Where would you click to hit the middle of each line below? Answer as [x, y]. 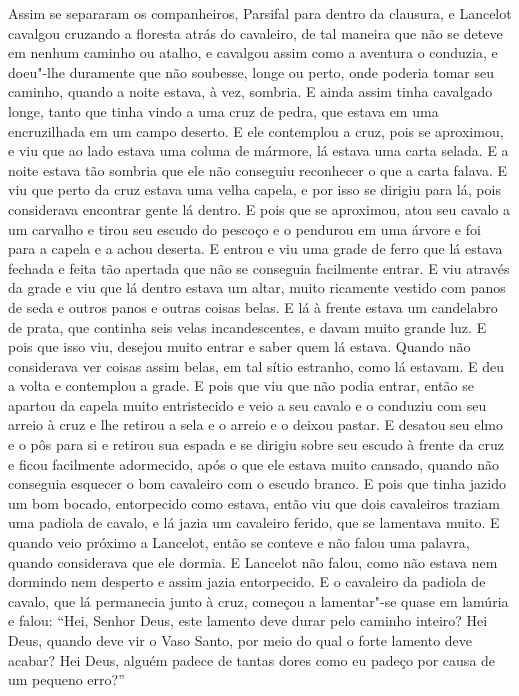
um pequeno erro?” [66, 679]
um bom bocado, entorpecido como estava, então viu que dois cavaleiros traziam [254, 502]
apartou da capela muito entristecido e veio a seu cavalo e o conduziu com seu [247, 404]
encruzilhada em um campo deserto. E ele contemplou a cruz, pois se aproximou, [256, 130]
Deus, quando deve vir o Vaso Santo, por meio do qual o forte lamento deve [240, 640]
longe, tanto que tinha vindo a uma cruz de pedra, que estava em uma [223, 110]
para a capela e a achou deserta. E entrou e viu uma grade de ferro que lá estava [255, 248]
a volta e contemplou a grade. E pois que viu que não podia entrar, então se [241, 385]
